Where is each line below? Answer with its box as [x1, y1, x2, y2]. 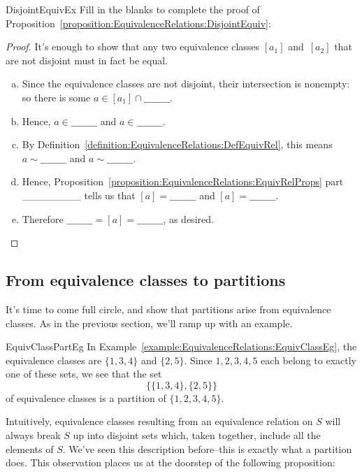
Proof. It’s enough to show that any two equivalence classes [6, 39, 260, 54]
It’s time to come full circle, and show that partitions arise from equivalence [6, 301, 331, 316]
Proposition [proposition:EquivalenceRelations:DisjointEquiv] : [6, 15, 271, 30]
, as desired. [163, 211, 214, 226]
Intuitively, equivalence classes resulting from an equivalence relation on [6, 414, 313, 429]
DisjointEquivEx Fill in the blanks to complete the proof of [6, 2, 260, 16]
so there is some [22, 89, 91, 104]
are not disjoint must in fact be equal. [6, 52, 168, 67]
